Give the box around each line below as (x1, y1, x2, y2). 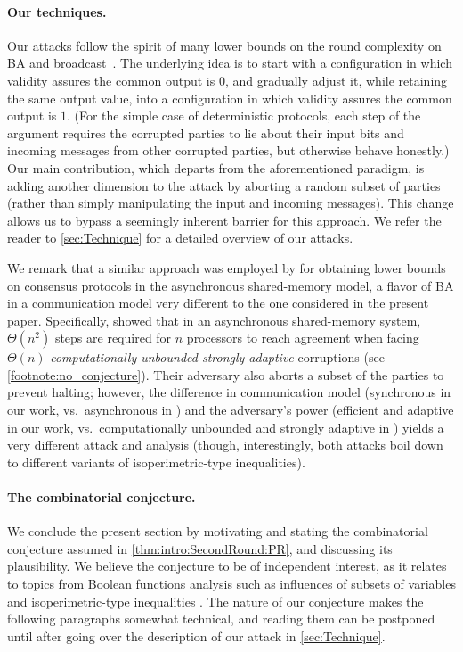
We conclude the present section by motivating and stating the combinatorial (7, 522, 428, 541)
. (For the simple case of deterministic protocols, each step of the (66, 106, 421, 125)
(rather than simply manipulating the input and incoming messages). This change (7, 194, 454, 212)
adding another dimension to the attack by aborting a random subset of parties (7, 176, 441, 194)
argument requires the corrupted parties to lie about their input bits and (7, 123, 404, 142)
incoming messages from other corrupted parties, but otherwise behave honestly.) (7, 141, 450, 160)
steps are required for (54, 328, 172, 347)
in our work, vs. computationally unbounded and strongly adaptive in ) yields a (7, 417, 444, 436)
